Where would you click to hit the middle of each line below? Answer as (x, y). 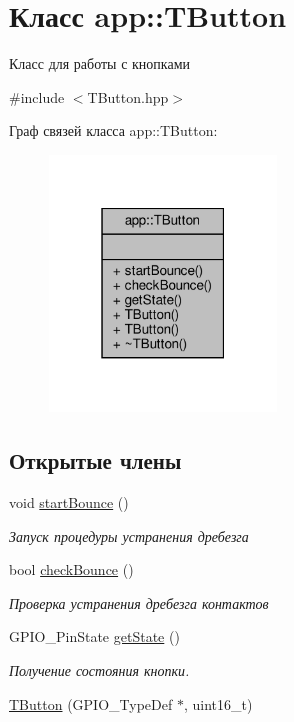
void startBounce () (69, 502)
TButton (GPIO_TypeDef (91, 703)
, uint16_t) (218, 703)
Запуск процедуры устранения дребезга (129, 535)
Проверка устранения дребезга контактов (139, 602)
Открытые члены (95, 460)
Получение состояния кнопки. (99, 670)
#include (37, 96)
